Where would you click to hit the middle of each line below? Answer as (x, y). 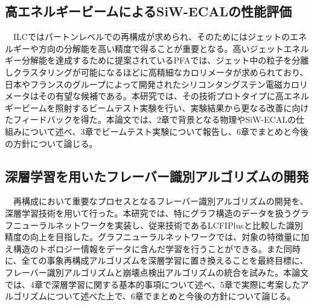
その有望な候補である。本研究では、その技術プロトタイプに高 (161, 96)
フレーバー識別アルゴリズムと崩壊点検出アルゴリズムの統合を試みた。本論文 (157, 272)
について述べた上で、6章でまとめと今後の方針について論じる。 (171, 296)
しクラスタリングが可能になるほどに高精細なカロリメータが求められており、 (157, 72)
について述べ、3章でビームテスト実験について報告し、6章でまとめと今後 (165, 131)
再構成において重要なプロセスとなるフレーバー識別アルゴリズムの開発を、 (161, 201)
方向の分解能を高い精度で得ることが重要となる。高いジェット (161, 48)
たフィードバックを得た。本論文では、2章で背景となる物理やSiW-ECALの (150, 119)
